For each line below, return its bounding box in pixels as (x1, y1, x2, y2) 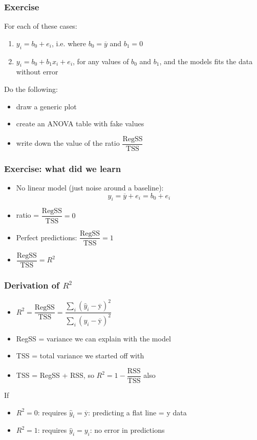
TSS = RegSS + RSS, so (16, 370, 94, 380)
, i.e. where (52, 37, 86, 48)
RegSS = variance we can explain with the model (16, 333, 171, 343)
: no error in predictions (90, 425, 165, 435)
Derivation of (4, 278, 59, 291)
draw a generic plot (16, 101, 77, 111)
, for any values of (73, 55, 129, 66)
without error (16, 66, 58, 77)
